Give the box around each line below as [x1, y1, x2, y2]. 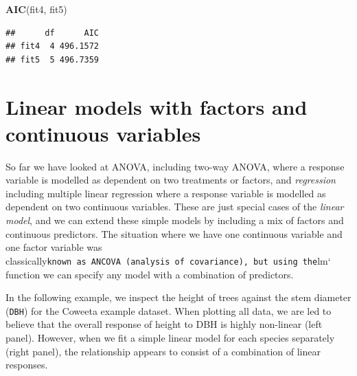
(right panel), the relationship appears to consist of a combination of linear [5, 344, 321, 358]
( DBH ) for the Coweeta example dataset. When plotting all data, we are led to [5, 303, 332, 318]
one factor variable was [5, 240, 102, 254]
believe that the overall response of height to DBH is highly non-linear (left [5, 317, 323, 331]
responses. [5, 357, 48, 372]
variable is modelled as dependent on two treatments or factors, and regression [5, 173, 336, 187]
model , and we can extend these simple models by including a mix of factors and [5, 213, 344, 228]
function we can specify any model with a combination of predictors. [5, 267, 294, 281]
